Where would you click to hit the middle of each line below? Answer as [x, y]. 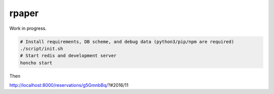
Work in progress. [28, 28]
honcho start [36, 63]
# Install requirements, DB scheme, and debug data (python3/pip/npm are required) [127, 41]
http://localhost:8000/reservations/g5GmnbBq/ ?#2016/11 [69, 85]
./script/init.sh [42, 49]
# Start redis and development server [68, 56]
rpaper [24, 13]
